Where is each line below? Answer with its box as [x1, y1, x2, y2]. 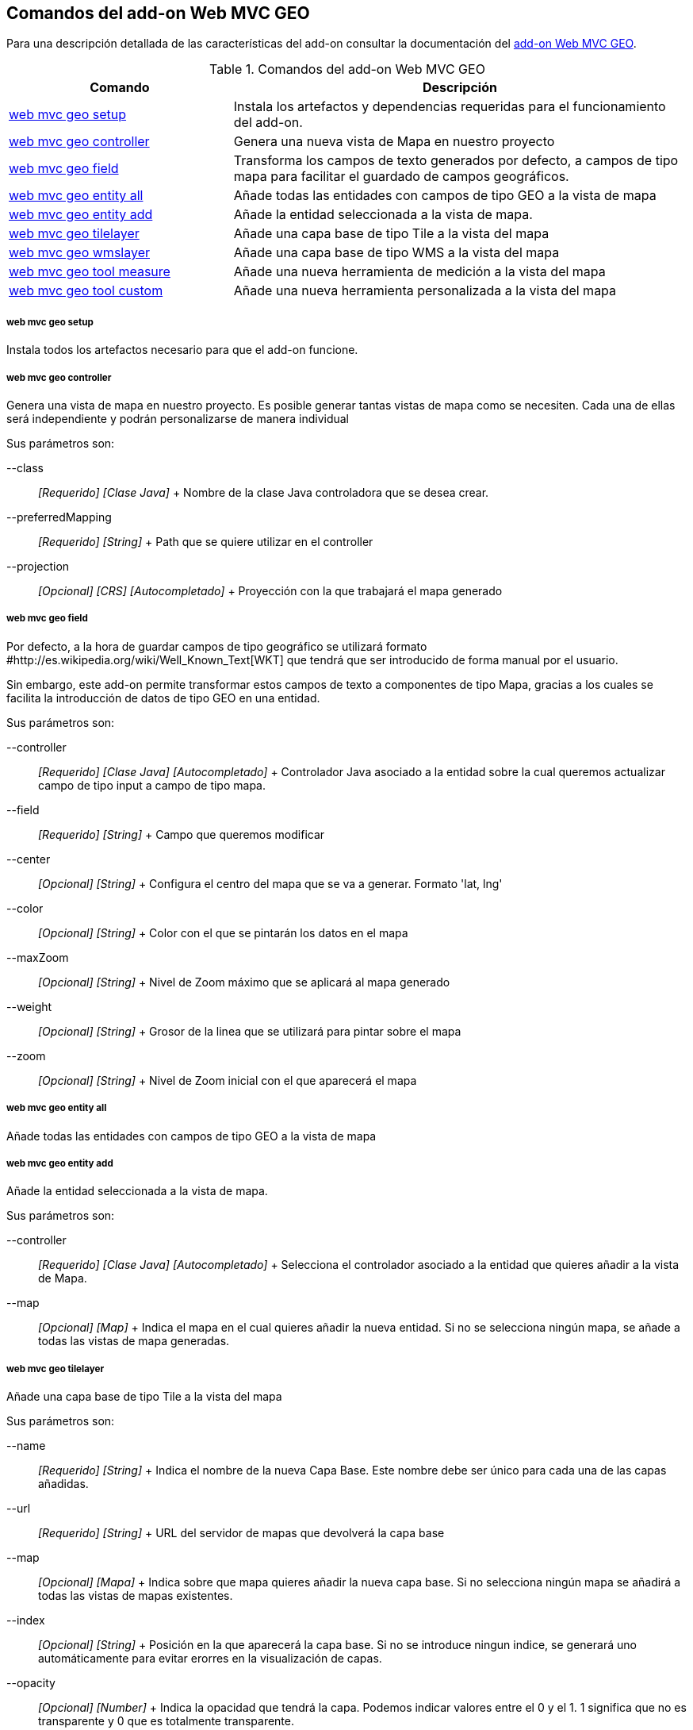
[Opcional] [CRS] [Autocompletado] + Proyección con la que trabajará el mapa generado [38, 583, 503, 598]
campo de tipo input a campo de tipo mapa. [38, 778, 266, 792]
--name [6, 1439, 46, 1453]
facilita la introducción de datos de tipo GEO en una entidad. [6, 690, 320, 705]
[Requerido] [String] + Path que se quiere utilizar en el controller [38, 534, 373, 548]
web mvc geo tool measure [9, 263, 170, 280]
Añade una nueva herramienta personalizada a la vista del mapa [233, 283, 617, 299]
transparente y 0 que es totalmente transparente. [38, 1714, 295, 1728]
